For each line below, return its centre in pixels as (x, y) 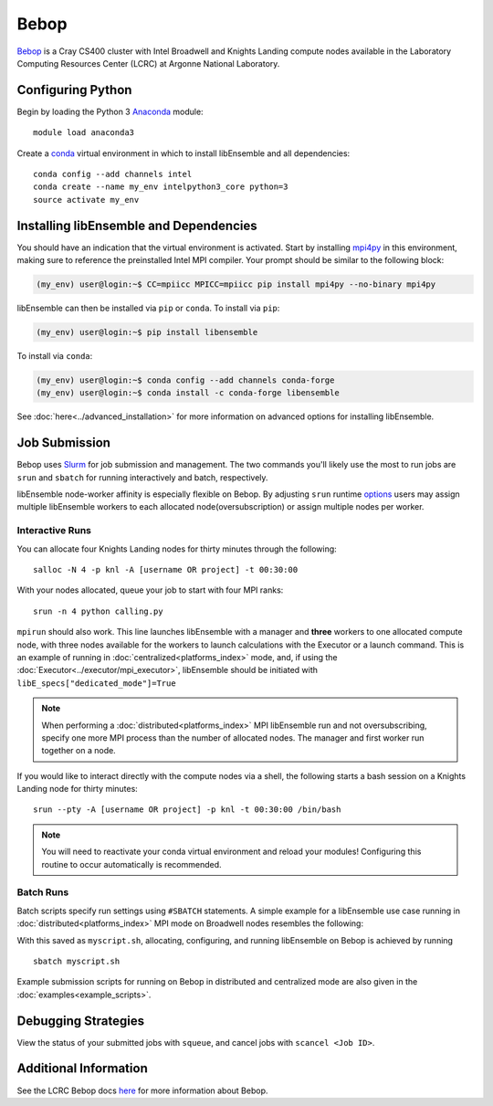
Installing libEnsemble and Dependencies (137, 225)
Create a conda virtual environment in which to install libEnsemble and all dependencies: (184, 153)
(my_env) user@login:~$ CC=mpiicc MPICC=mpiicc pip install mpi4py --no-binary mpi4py (236, 284)
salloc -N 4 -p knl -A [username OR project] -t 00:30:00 (166, 569)
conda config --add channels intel (113, 174)
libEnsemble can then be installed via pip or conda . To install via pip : (148, 308)
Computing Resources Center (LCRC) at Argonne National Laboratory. (148, 63)
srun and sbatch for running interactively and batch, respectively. (142, 477)
